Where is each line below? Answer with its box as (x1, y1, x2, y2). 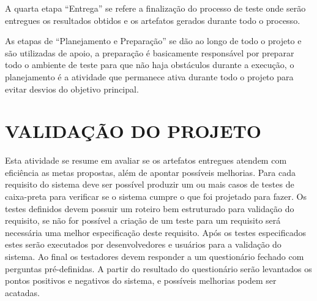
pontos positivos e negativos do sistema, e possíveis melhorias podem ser (5, 274, 277, 287)
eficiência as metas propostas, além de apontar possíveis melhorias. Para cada (5, 166, 296, 178)
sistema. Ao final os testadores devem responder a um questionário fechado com (5, 250, 304, 263)
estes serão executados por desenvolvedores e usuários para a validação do (5, 238, 282, 251)
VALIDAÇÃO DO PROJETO (5, 118, 261, 143)
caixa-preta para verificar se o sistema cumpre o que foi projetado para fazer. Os (5, 190, 307, 203)
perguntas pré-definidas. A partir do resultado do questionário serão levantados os (5, 262, 312, 275)
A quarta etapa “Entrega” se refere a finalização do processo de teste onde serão (5, 2, 306, 14)
